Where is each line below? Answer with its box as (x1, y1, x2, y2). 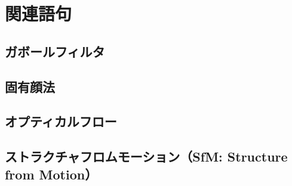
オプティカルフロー (5, 112, 117, 131)
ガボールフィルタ (5, 42, 105, 60)
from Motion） (5, 165, 98, 183)
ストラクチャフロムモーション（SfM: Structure (5, 147, 288, 166)
